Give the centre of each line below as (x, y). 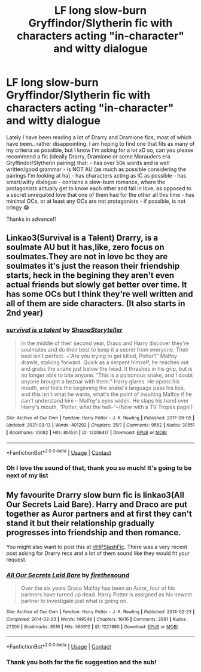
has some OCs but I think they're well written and (100, 294)
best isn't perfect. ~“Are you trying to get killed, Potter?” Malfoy (99, 356)
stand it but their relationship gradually (80, 523)
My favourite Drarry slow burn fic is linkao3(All (95, 495)
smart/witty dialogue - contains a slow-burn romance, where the (86, 182)
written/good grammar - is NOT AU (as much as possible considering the (96, 169)
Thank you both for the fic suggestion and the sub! (81, 662)
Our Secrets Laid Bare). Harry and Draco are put (97, 504)
